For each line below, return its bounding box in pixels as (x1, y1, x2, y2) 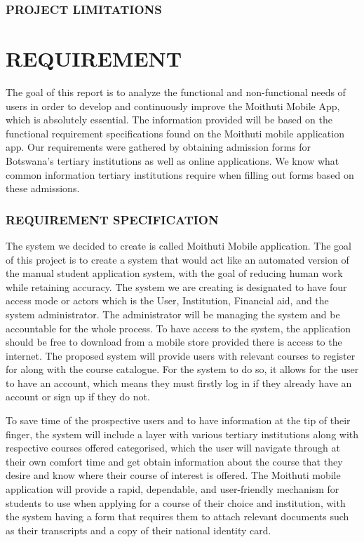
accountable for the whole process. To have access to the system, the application (6, 320, 351, 335)
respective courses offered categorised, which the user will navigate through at (6, 440, 340, 455)
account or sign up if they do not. (6, 389, 150, 404)
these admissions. (6, 181, 80, 196)
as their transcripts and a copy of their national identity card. (6, 522, 271, 537)
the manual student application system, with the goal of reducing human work (6, 266, 343, 280)
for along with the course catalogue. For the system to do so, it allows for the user (6, 362, 359, 377)
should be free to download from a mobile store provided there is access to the (6, 334, 342, 349)
